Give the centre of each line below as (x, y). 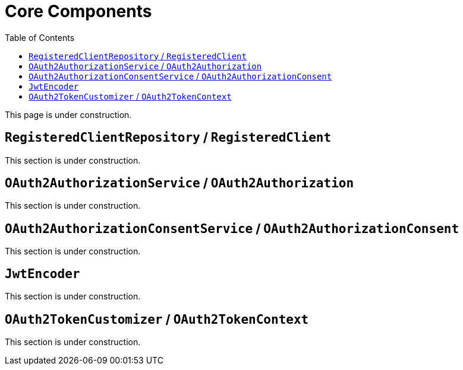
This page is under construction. (68, 114)
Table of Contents (40, 37)
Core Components (78, 11)
